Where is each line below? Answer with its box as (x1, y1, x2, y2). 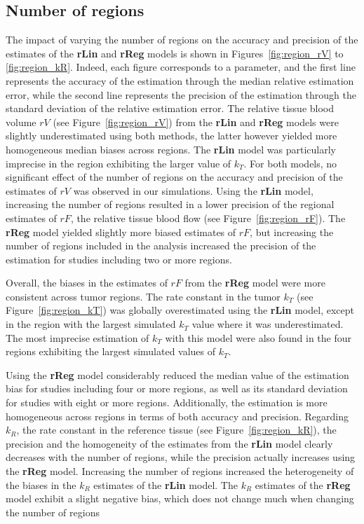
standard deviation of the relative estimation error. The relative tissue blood (6, 101, 335, 116)
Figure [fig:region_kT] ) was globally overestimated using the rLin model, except (6, 303, 354, 317)
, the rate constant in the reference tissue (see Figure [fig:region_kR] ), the (16, 422, 337, 437)
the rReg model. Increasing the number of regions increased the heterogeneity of (6, 464, 354, 478)
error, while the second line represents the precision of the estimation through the (6, 87, 356, 102)
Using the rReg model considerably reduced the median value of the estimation (6, 367, 349, 382)
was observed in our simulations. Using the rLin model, (73, 183, 314, 198)
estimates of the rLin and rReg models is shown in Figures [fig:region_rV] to (6, 46, 344, 60)
